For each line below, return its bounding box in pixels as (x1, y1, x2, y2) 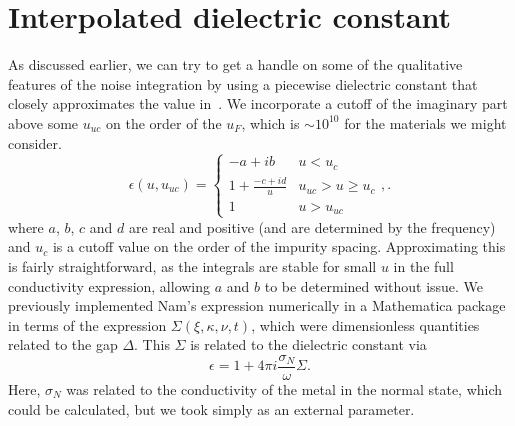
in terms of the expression (8, 314, 167, 335)
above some (8, 112, 79, 133)
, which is (241, 112, 300, 133)
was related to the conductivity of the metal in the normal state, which (66, 378, 503, 399)
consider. (8, 132, 62, 153)
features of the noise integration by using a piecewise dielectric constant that (8, 73, 478, 94)
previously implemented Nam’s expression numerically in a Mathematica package (8, 295, 506, 316)
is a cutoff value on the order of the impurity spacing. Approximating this (52, 236, 506, 257)
